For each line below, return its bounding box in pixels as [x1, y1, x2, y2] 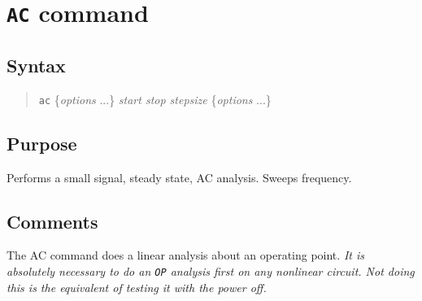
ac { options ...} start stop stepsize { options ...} [38, 90, 272, 107]
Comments [7, 208, 98, 233]
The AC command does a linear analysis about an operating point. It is [7, 246, 364, 264]
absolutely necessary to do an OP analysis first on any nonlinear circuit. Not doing [7, 262, 415, 279]
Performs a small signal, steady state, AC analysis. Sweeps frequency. [7, 168, 352, 185]
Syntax [7, 52, 66, 77]
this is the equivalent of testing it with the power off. [7, 278, 267, 295]
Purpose [7, 130, 77, 155]
